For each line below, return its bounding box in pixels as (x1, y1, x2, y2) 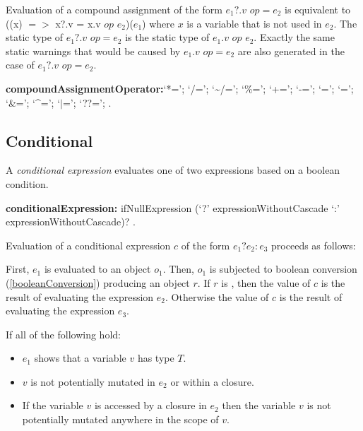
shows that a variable (34, 350, 126, 365)
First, (6, 261, 30, 276)
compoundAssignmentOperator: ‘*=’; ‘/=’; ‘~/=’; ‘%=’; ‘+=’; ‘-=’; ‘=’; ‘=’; (6, 81, 354, 95)
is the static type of (125, 30, 210, 45)
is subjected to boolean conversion (209, 261, 357, 276)
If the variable (22, 398, 83, 413)
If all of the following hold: (6, 326, 121, 341)
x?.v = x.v (55, 16, 101, 30)
